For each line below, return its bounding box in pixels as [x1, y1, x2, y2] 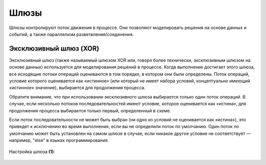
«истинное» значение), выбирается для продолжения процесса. [9, 85, 146, 91]
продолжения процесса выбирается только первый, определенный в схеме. [9, 107, 171, 113]
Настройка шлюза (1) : [9, 148, 55, 155]
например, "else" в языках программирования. [9, 137, 109, 143]
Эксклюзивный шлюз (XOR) [9, 44, 100, 53]
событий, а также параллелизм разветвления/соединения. [9, 31, 134, 37]
